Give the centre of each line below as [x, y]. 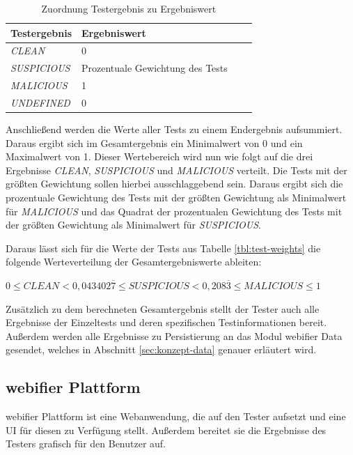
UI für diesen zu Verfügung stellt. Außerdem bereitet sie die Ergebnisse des [166, 430]
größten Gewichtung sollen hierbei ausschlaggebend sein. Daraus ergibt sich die [174, 184]
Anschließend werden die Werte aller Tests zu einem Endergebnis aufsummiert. [174, 129]
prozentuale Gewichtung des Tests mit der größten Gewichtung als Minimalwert [176, 198]
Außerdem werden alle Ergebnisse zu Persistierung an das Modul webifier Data [174, 336]
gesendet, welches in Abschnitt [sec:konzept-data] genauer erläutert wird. [161, 349]
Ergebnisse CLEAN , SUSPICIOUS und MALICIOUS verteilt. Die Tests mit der [176, 170]
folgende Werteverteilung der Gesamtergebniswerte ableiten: [134, 262]
